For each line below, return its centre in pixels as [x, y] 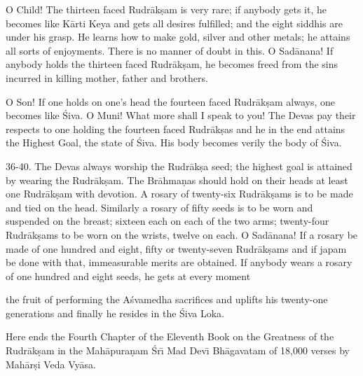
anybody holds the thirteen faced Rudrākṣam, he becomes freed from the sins [172, 64]
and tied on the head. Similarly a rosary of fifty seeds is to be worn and [159, 207]
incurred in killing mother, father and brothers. [107, 77]
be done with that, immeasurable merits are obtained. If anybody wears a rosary [179, 262]
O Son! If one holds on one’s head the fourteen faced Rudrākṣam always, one [170, 101]
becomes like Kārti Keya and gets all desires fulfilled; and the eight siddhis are [174, 23]
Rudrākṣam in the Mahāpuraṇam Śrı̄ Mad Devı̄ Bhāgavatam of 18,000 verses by [178, 350]
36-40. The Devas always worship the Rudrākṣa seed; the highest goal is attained [179, 166]
